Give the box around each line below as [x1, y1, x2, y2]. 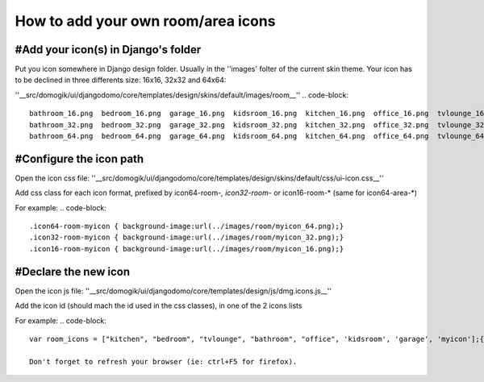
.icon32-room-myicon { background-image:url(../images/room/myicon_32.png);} [29, 233, 344, 242]
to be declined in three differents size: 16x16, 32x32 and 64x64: [15, 75, 227, 85]
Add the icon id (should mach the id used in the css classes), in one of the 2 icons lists [15, 301, 302, 310]
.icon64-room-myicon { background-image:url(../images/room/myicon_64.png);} [29, 222, 344, 231]
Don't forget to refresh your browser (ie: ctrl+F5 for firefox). [29, 357, 298, 366]
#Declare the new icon [15, 264, 131, 278]
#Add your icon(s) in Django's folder [15, 43, 202, 56]
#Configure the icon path [15, 152, 144, 165]
